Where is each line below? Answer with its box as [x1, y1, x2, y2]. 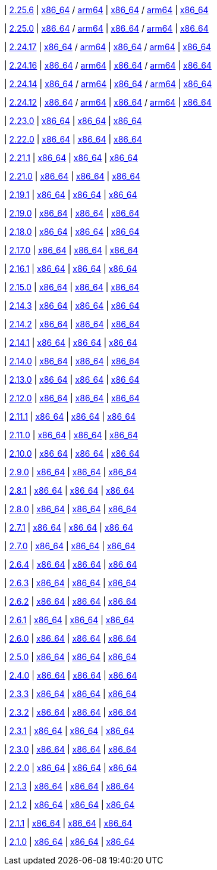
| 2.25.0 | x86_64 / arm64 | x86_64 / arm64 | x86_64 [4, 23, 209, 33]
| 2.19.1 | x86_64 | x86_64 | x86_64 [4, 190, 137, 200]
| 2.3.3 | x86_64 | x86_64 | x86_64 [4, 689, 137, 699]
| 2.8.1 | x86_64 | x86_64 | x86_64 [4, 485, 134, 496]
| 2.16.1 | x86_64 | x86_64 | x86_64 [4, 264, 137, 274]
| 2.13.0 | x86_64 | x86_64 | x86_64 [4, 374, 140, 385]
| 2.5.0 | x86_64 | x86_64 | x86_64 [4, 652, 137, 662]
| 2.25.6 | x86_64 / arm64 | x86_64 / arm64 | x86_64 [4, 5, 209, 15]
